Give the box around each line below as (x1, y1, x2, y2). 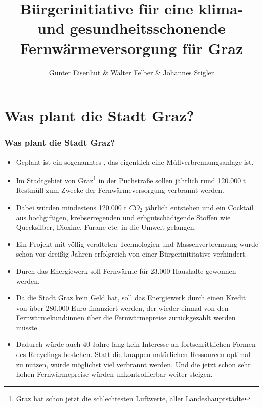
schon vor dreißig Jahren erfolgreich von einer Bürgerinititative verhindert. (16, 248, 247, 259)
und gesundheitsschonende (37, 18, 226, 38)
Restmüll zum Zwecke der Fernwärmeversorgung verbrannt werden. (16, 185, 224, 195)
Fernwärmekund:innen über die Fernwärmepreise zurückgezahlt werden (16, 312, 236, 323)
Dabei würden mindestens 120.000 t (16, 201, 127, 212)
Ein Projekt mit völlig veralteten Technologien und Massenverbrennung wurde (16, 238, 258, 249)
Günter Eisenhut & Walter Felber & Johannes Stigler (49, 67, 214, 77)
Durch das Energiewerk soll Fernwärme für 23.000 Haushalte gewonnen (16, 265, 236, 276)
